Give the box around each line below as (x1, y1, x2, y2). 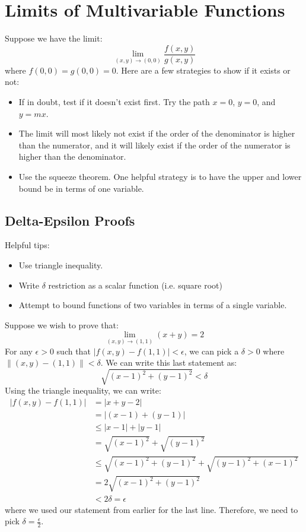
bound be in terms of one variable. (18, 182, 144, 194)
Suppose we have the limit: (5, 32, 103, 45)
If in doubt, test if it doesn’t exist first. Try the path (18, 95, 210, 107)
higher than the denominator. (18, 150, 126, 163)
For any (5, 344, 33, 357)
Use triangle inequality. (18, 258, 103, 271)
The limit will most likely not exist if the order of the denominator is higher (18, 127, 295, 140)
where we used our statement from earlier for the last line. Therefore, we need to (5, 503, 298, 515)
